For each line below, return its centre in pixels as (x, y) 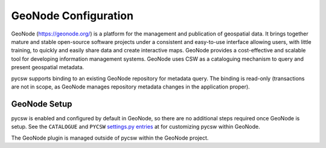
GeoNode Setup (42, 104)
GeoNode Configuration (72, 16)
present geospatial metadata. (48, 67)
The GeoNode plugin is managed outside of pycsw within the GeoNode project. (110, 138)
